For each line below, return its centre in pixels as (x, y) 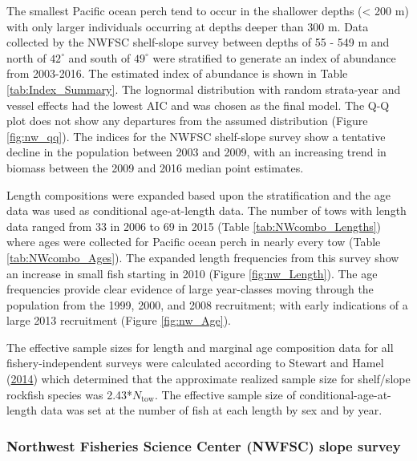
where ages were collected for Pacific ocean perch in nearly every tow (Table (194, 242)
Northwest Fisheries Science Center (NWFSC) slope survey (204, 445)
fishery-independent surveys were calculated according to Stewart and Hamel (195, 363)
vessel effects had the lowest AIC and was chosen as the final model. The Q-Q (198, 105)
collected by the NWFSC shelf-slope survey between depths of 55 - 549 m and (198, 42)
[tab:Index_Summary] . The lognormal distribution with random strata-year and (204, 89)
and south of (99, 57)
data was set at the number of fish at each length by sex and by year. (211, 410)
